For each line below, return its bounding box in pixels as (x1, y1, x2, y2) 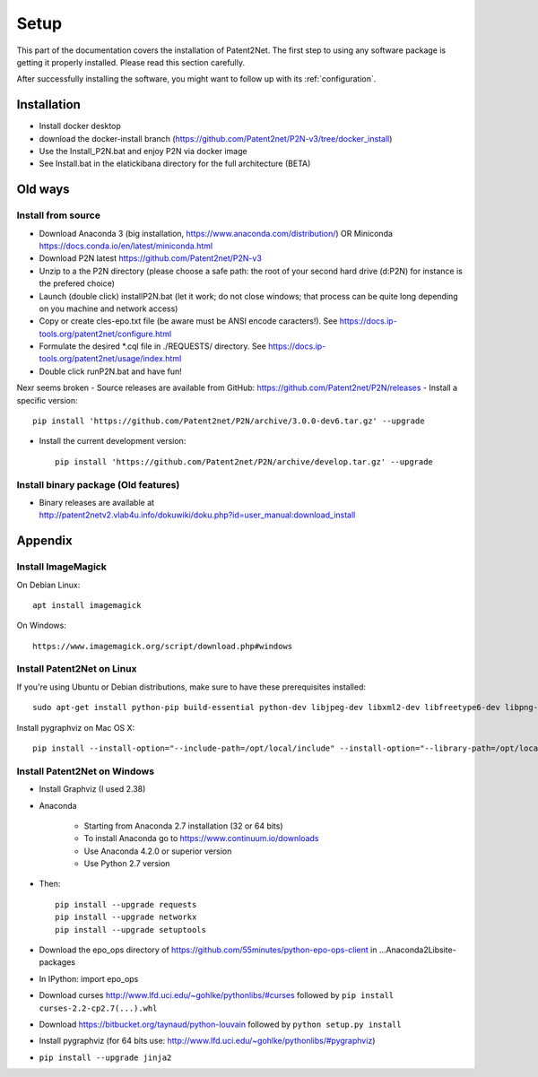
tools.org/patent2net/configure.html (39, 328, 172, 339)
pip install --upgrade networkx (55, 912, 197, 923)
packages (39, 957, 76, 968)
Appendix (16, 534, 73, 549)
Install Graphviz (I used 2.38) (39, 784, 146, 795)
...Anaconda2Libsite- (378, 944, 456, 955)
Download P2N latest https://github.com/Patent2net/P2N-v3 (39, 253, 262, 264)
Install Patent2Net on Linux (16, 663, 137, 675)
